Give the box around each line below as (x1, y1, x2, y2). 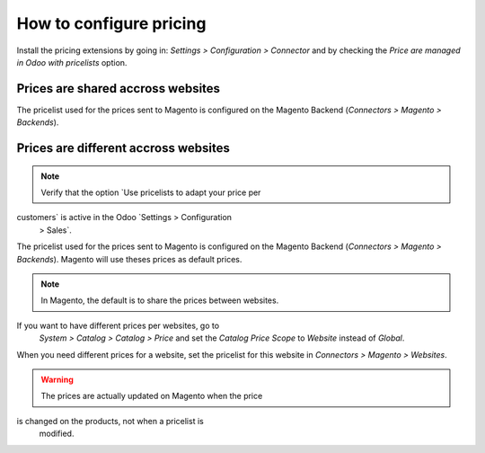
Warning (40, 374, 74, 385)
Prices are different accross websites (16, 140, 231, 156)
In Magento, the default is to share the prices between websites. (40, 295, 279, 306)
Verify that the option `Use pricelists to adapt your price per (40, 187, 261, 198)
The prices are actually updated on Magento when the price (40, 391, 263, 402)
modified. (39, 428, 75, 440)
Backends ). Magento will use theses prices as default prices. (16, 253, 242, 264)
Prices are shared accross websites (16, 81, 220, 96)
